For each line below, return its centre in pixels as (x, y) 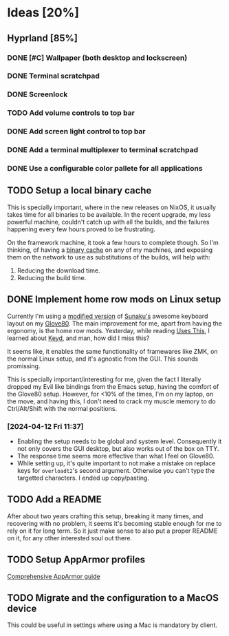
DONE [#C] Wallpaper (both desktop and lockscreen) (97, 58)
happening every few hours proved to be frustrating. (81, 229)
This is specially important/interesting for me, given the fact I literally (104, 379)
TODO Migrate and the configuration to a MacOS (113, 598)
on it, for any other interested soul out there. (70, 538)
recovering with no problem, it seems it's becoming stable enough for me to (115, 523)
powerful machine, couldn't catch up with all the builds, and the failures (108, 222)
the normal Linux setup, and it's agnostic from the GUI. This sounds (103, 359)
